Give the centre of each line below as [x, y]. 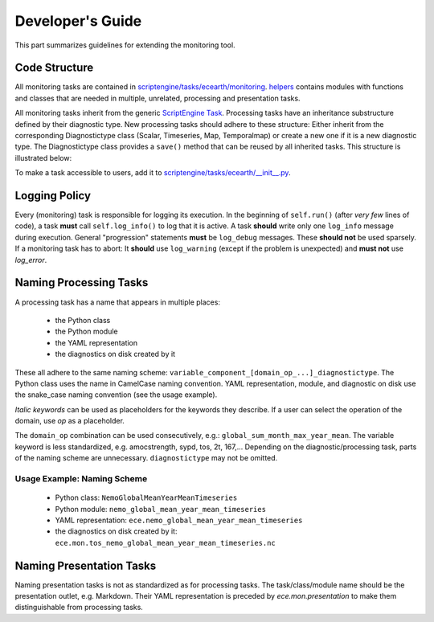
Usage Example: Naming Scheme [81, 479]
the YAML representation [96, 342]
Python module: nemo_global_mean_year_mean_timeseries [161, 509]
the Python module [86, 331]
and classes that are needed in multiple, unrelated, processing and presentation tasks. [158, 98]
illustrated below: [43, 158]
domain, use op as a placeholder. [70, 421]
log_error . [31, 260]
